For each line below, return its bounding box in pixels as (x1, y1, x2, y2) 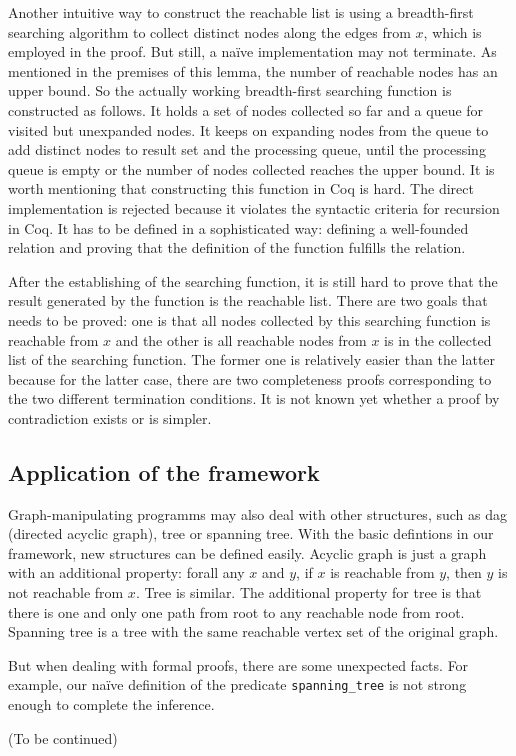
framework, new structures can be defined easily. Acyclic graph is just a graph (8, 542, 487, 563)
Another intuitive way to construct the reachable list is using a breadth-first (8, 2, 474, 22)
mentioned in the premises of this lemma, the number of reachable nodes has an (8, 60, 498, 81)
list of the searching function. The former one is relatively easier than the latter (8, 349, 496, 370)
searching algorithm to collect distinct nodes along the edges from (8, 21, 411, 42)
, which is (423, 21, 482, 42)
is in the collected (384, 329, 492, 350)
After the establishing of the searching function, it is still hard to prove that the (8, 270, 498, 291)
